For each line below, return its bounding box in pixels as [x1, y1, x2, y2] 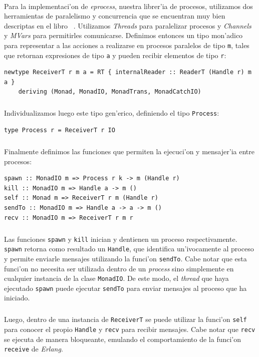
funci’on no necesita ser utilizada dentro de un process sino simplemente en [4, 263, 234, 273]
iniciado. [4, 292, 30, 303]
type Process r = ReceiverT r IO [4, 127, 115, 134]
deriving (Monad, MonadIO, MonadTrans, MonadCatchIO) [18, 88, 201, 96]
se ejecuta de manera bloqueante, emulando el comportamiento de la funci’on [4, 333, 241, 344]
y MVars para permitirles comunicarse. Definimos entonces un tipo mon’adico [4, 30, 243, 41]
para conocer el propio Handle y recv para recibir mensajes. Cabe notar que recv [4, 324, 255, 334]
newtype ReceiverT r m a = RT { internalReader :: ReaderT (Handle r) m [4, 69, 251, 76]
